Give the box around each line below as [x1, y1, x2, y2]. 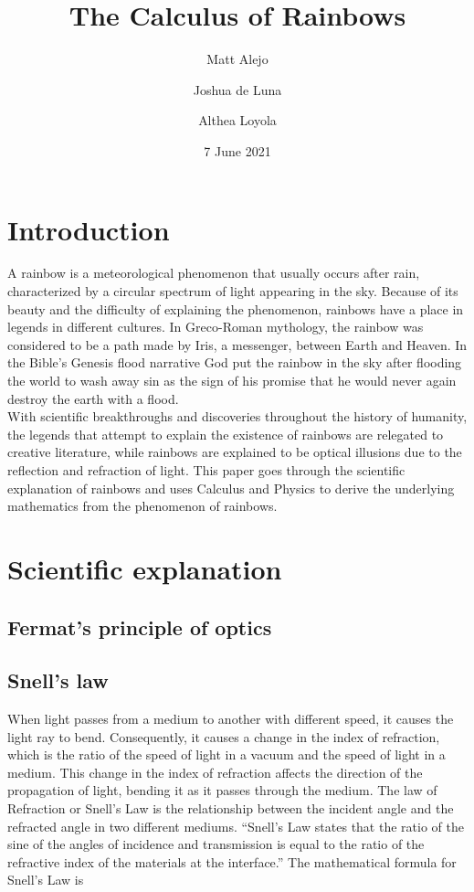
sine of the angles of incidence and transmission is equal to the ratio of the [7, 834, 425, 854]
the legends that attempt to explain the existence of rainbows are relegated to [7, 424, 444, 443]
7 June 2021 [204, 141, 271, 160]
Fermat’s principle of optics [7, 612, 272, 641]
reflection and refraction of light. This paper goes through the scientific [7, 460, 406, 479]
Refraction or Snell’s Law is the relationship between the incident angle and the [7, 799, 454, 818]
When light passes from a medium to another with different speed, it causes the [7, 709, 454, 728]
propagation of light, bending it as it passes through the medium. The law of [7, 780, 437, 800]
